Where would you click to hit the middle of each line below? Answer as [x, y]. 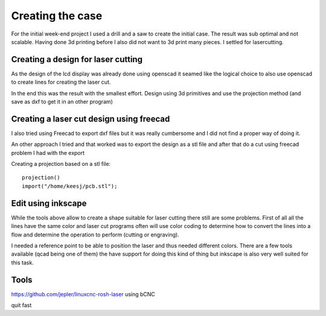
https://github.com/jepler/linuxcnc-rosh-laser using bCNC [83, 294]
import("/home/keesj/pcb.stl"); [70, 186]
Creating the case [57, 16]
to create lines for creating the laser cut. [61, 82]
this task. [23, 262]
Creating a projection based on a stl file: [61, 164]
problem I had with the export [48, 153]
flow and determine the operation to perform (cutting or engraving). [95, 235]
